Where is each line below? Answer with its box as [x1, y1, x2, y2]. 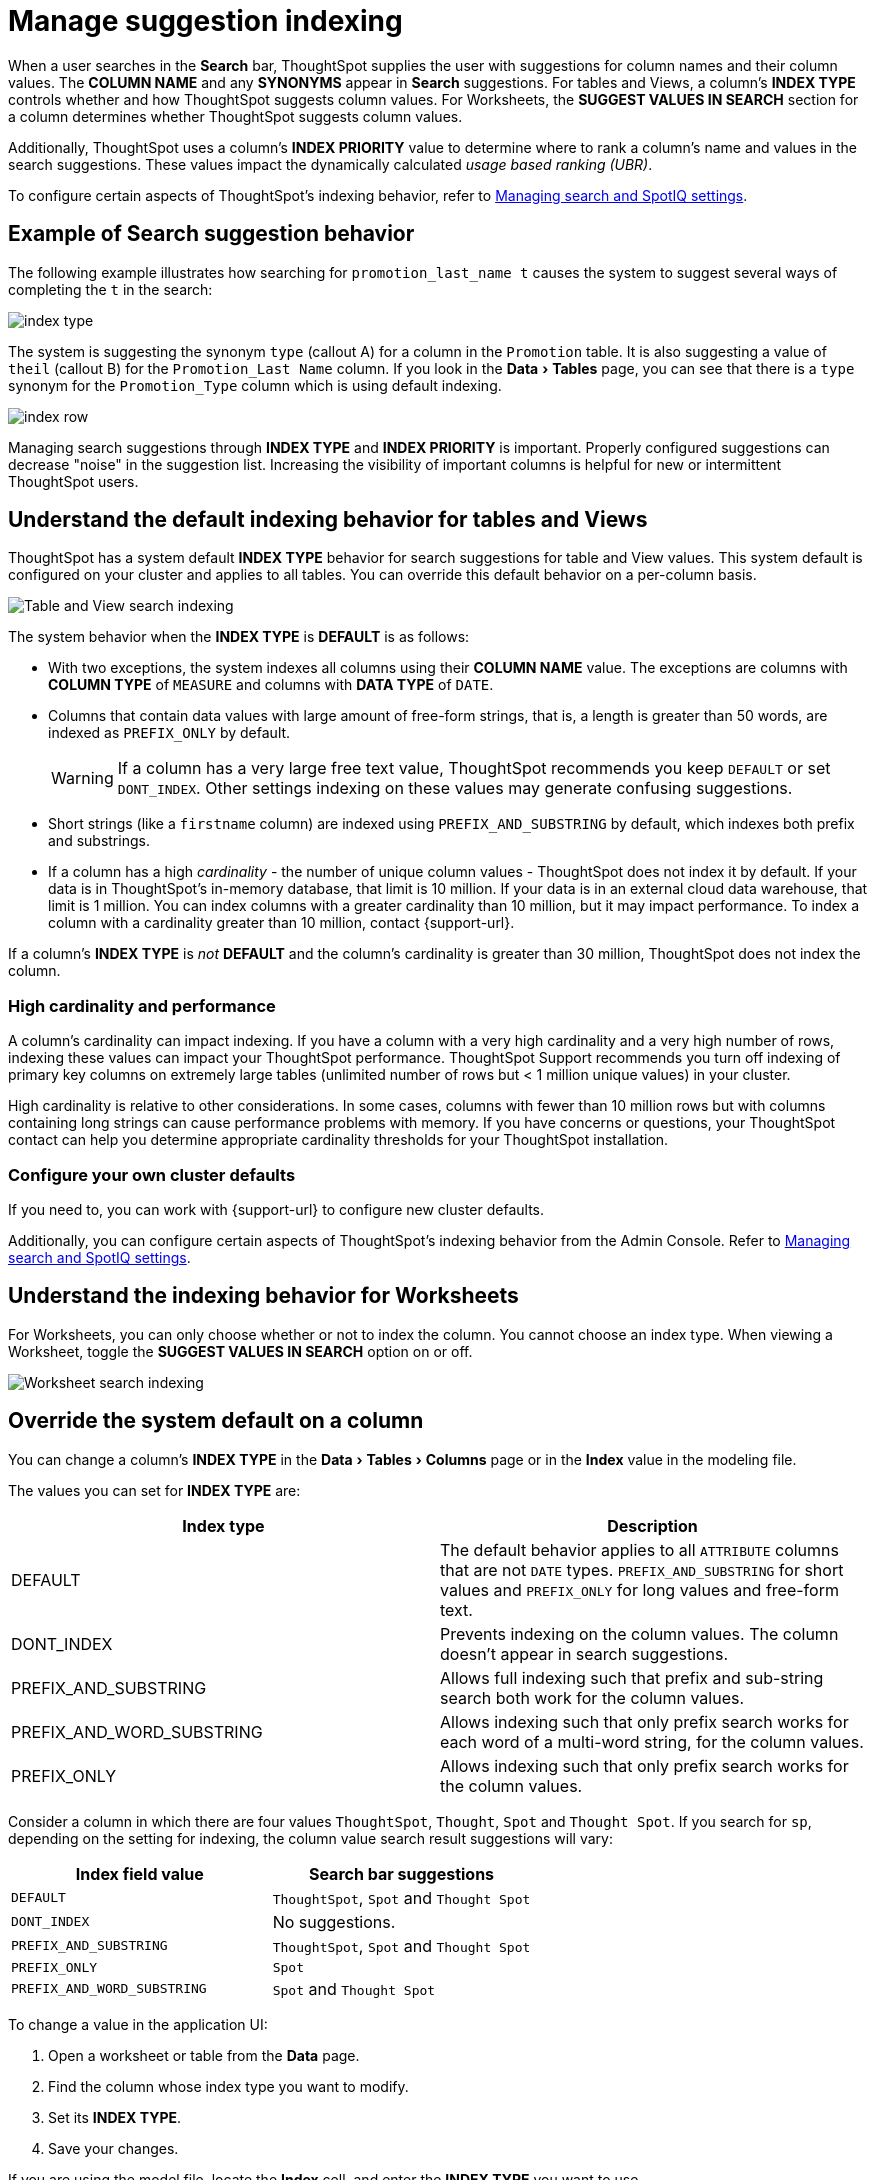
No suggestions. [272, 1911, 396, 1932]
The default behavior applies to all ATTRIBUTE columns [440, 1539, 839, 1560]
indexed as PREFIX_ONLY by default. [48, 724, 291, 742]
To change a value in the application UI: [8, 2015, 268, 2033]
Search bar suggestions [308, 1863, 495, 1884]
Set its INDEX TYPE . [48, 2108, 182, 2126]
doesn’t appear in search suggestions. [440, 1643, 729, 1664]
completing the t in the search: [8, 280, 213, 298]
